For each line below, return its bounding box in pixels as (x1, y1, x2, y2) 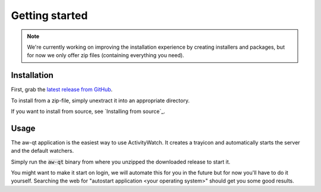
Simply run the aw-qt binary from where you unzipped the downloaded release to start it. (11, 158, 231, 165)
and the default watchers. (11, 147, 74, 155)
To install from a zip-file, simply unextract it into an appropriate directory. (11, 97, 190, 104)
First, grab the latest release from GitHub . (11, 86, 113, 93)
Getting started (11, 9, 88, 22)
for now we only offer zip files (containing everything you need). (27, 52, 184, 59)
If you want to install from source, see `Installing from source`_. (11, 108, 166, 115)
